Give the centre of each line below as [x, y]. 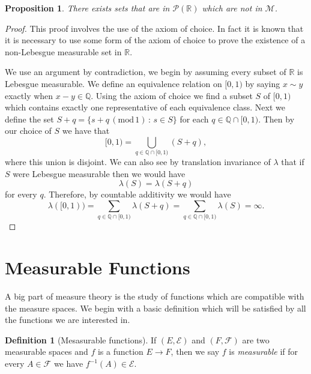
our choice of [28, 131]
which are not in [232, 8]
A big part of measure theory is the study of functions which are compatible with [155, 296]
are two [256, 339]
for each [194, 119]
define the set [29, 119]
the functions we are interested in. [68, 320]
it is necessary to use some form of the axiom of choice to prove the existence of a [155, 40]
